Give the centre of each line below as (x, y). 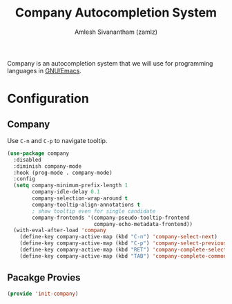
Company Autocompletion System (116, 13)
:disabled (27, 160)
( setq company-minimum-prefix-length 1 (71, 186)
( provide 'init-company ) (43, 294)
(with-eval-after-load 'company (60, 230)
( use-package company (38, 153)
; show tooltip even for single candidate (94, 211)
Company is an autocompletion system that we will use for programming (110, 63)
